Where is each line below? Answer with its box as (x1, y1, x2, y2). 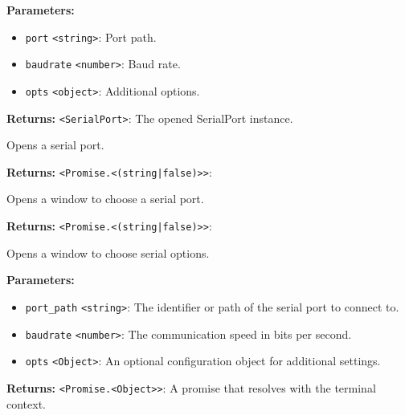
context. (6, 395, 46, 412)
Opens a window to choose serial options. (6, 244, 210, 261)
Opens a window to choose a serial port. (6, 190, 204, 207)
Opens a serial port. (6, 136, 104, 153)
